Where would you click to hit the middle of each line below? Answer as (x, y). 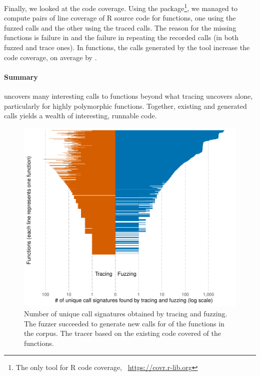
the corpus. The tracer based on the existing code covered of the (122, 333)
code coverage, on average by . (50, 57)
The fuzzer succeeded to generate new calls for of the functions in (124, 323)
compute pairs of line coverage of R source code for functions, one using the (120, 18)
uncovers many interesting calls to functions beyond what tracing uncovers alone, (128, 96)
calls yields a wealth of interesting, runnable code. (80, 116)
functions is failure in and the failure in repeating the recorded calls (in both (121, 37)
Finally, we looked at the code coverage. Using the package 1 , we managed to (121, 7)
